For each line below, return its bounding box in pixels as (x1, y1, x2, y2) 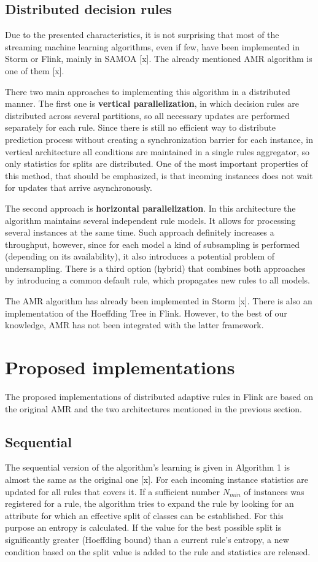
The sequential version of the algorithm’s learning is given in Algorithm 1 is (5, 461, 290, 474)
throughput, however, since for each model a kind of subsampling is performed (5, 237, 300, 250)
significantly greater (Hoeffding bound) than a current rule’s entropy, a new (5, 533, 289, 545)
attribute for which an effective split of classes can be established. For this (5, 509, 284, 522)
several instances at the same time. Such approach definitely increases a (5, 226, 274, 239)
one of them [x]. (5, 64, 64, 77)
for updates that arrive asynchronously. (5, 181, 152, 194)
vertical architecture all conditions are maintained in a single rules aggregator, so (5, 145, 310, 158)
